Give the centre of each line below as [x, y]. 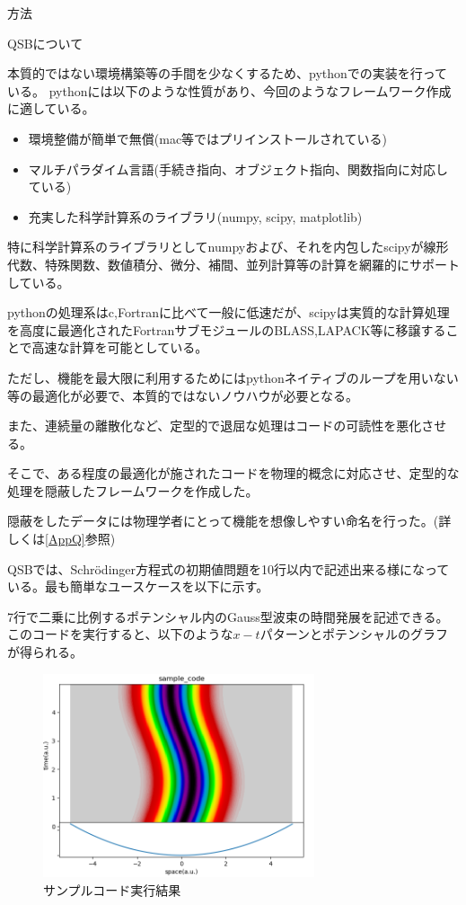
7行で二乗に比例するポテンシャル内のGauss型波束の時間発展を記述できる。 [228, 616]
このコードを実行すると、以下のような [120, 634]
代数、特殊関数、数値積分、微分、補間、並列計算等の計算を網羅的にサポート [233, 264]
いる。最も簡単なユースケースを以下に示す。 [138, 586]
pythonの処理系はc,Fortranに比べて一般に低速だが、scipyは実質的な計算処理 [229, 312]
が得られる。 [45, 652]
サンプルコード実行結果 [112, 889]
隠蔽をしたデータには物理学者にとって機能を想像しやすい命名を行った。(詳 [229, 521]
